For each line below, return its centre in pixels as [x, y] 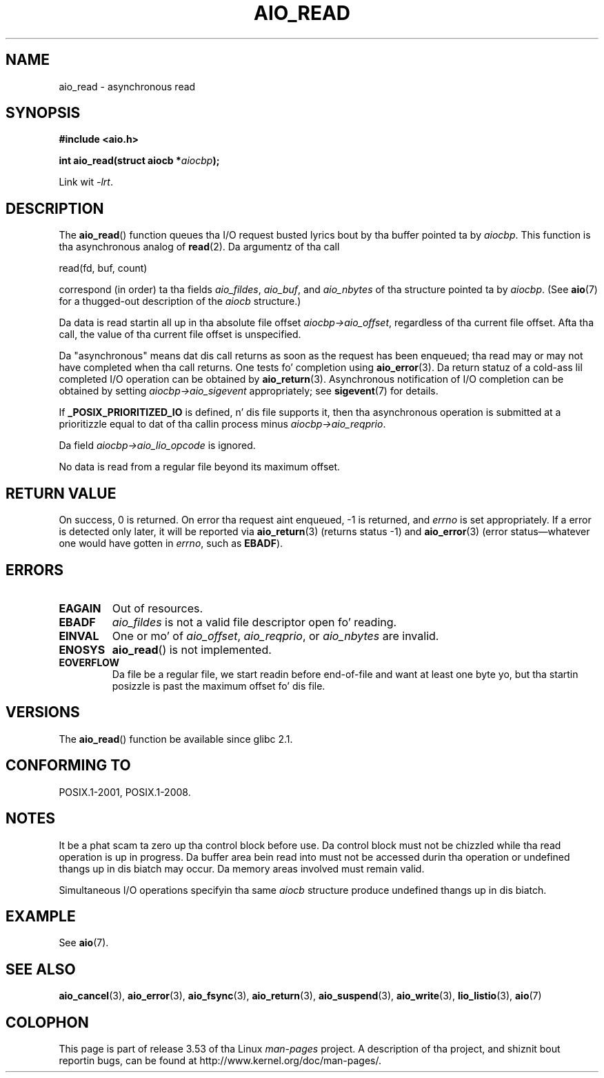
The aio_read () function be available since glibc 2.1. [176, 739]
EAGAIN [80, 608]
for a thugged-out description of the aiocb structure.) [180, 301]
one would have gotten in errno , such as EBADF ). [171, 543]
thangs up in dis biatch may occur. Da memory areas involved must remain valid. [242, 868]
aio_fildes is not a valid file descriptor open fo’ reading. [254, 622]
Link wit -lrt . [86, 182]
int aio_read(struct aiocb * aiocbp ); [139, 161]
